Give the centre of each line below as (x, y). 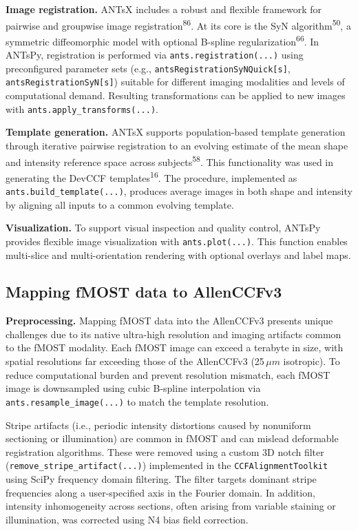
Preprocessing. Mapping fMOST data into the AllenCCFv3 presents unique (169, 321)
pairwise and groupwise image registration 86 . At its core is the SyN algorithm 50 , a (178, 24)
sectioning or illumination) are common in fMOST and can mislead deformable (172, 438)
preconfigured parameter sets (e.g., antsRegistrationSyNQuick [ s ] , (148, 68)
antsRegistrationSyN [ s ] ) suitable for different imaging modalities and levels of (175, 82)
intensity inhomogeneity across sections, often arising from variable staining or (171, 506)
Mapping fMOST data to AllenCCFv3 (144, 292)
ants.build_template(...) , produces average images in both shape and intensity (179, 191)
